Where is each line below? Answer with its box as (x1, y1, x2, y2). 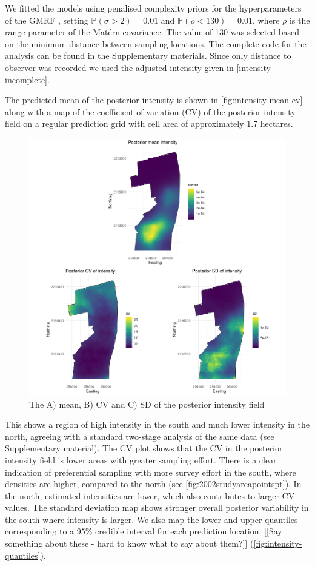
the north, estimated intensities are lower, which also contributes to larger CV (5, 489, 295, 502)
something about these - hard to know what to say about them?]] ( (5, 537, 254, 550)
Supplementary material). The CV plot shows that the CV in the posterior (5, 442, 283, 454)
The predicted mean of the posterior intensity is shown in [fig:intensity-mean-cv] (5, 93, 303, 106)
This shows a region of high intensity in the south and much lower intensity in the (5, 418, 310, 431)
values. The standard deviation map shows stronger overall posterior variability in (5, 501, 309, 514)
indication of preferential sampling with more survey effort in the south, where (5, 465, 296, 478)
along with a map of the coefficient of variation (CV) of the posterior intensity (5, 105, 296, 118)
